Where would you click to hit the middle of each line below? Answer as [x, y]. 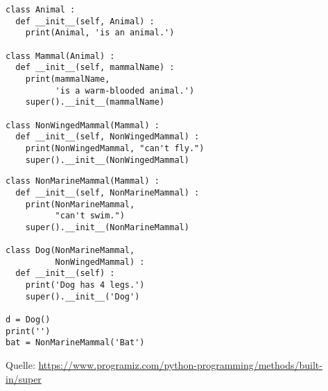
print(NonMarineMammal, [80, 204]
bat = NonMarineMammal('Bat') [75, 343]
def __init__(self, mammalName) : [95, 68]
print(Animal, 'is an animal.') [100, 33]
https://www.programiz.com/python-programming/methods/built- [180, 365]
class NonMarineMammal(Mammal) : [83, 181]
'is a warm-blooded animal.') [125, 90]
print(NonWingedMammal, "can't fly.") [115, 148]
